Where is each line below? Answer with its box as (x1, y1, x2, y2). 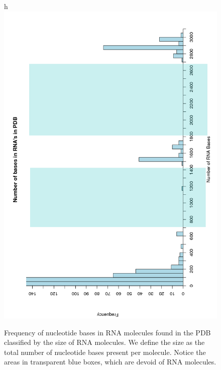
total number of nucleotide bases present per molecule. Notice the (4, 346, 206, 357)
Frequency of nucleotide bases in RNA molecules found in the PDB (4, 327, 211, 337)
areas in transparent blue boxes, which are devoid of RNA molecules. (4, 356, 216, 367)
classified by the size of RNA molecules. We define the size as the (4, 337, 205, 347)
